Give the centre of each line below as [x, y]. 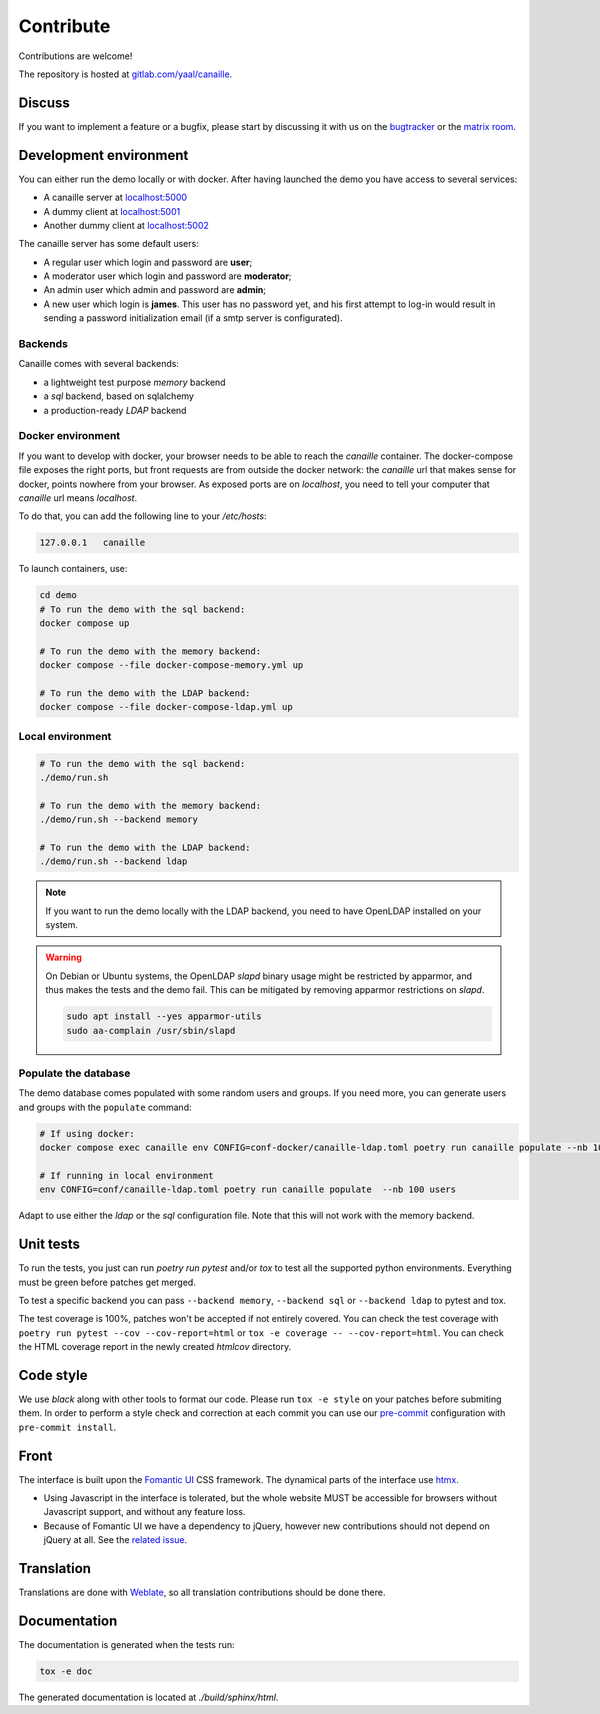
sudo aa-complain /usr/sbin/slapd [151, 1030]
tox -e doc [66, 1671]
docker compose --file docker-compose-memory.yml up [171, 665]
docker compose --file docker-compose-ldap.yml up [166, 707]
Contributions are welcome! [75, 56]
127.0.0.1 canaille [92, 543]
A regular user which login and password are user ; [148, 262]
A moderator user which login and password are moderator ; [167, 276]
